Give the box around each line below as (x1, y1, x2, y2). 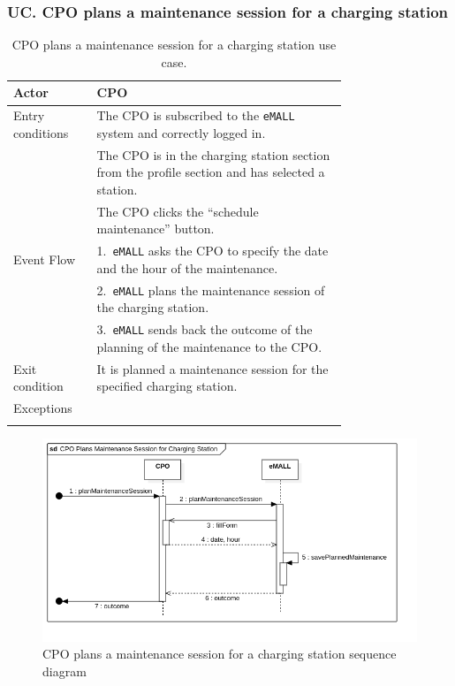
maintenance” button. (96, 219, 215, 238)
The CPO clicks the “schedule (96, 202, 259, 220)
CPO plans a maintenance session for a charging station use (11, 35, 337, 54)
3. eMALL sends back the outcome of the (96, 320, 313, 339)
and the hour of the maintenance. (96, 258, 278, 277)
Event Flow (13, 250, 75, 269)
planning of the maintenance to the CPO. (96, 337, 322, 355)
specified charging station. (96, 377, 238, 395)
